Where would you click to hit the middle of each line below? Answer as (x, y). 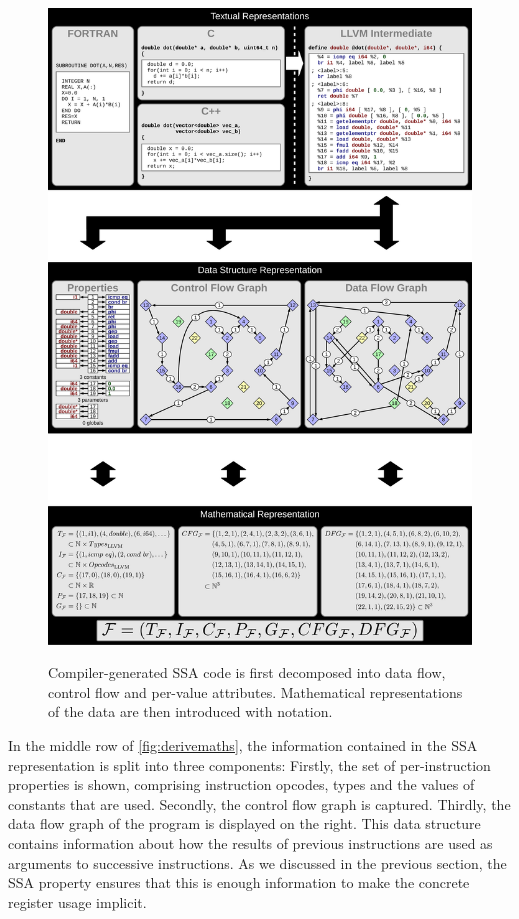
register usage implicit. (77, 901)
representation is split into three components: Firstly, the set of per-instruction (249, 764)
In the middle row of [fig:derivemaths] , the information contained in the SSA (243, 744)
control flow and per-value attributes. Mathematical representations (255, 691)
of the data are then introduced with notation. (190, 711)
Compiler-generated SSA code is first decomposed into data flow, (247, 672)
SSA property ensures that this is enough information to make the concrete (239, 882)
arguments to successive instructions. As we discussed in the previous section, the (257, 862)
